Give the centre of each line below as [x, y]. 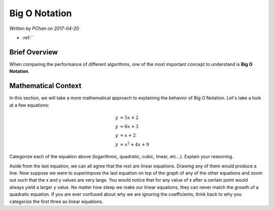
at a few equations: [29, 105]
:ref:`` [28, 38]
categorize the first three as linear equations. [56, 201]
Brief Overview [34, 52]
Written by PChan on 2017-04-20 [44, 28]
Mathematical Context [45, 86]
